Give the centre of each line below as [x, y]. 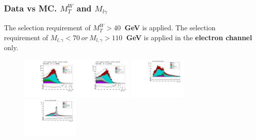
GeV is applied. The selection [170, 28]
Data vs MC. [30, 8]
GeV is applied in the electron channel [189, 37]
